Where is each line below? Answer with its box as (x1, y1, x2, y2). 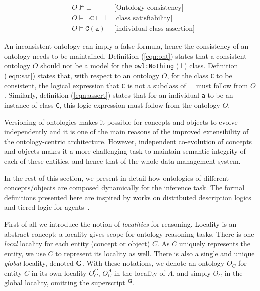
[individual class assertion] (114, 25, 195, 33)
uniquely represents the (179, 238, 251, 249)
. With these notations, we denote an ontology (82, 258, 225, 268)
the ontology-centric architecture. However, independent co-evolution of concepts (4, 136, 252, 146)
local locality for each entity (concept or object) (4, 238, 150, 249)
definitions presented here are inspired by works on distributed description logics (4, 192, 251, 202)
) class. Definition (184, 60, 238, 71)
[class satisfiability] (114, 15, 173, 22)
